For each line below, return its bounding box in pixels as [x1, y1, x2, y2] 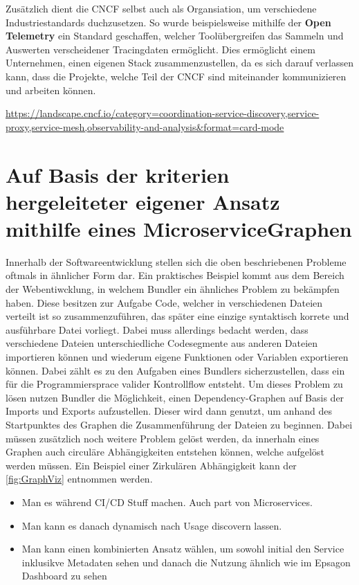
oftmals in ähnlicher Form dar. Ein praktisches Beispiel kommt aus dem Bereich [6, 268, 344, 282]
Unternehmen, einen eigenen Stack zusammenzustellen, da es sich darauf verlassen [6, 55, 353, 70]
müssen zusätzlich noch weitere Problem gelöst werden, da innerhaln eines [6, 431, 320, 445]
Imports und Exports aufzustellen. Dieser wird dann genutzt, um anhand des [6, 404, 332, 418]
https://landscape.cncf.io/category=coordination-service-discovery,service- [6, 106, 320, 120]
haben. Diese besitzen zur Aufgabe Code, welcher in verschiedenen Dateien [6, 295, 323, 309]
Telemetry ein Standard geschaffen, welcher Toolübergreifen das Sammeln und [6, 28, 344, 43]
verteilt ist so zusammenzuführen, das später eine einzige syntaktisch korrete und [6, 309, 349, 323]
